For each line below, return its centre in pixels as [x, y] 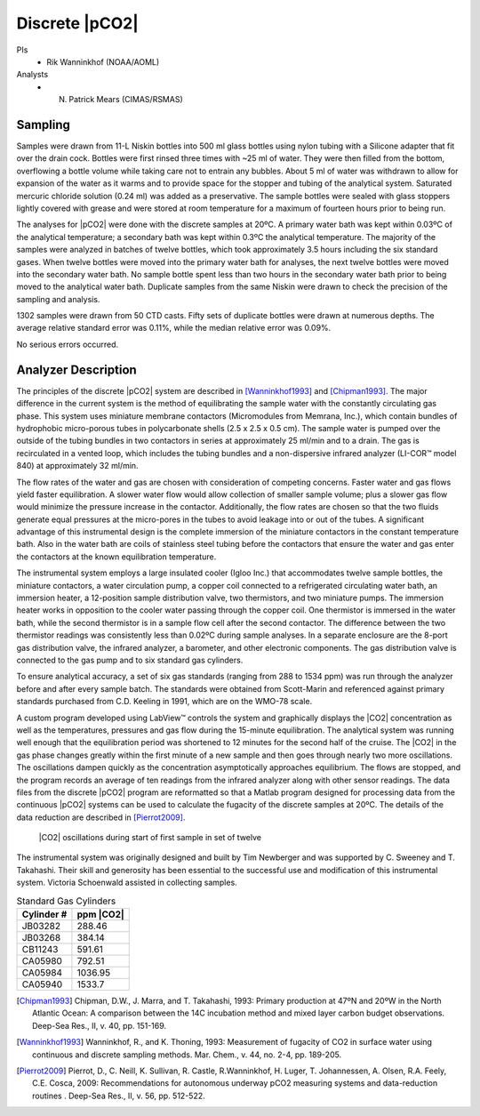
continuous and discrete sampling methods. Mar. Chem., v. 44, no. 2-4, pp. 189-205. [187, 1055]
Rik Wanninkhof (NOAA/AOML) [103, 61]
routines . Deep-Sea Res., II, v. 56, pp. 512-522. [119, 1096]
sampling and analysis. [58, 299]
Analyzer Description [76, 369]
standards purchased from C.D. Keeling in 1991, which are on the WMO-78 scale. [164, 702]
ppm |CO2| [100, 914]
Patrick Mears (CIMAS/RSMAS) [126, 100]
